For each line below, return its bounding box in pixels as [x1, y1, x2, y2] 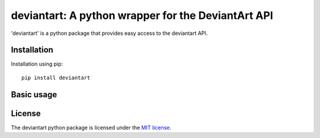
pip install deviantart [21, 74, 91, 81]
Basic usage [11, 89, 57, 100]
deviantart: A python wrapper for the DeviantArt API [11, 9, 273, 22]
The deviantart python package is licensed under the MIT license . [11, 124, 172, 131]
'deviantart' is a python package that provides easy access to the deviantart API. [11, 30, 208, 37]
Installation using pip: [11, 60, 63, 68]
